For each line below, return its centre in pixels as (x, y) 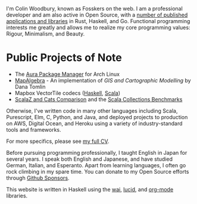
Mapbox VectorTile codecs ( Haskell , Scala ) (68, 93)
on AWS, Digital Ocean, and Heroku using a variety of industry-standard (94, 123)
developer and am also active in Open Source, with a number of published (97, 15)
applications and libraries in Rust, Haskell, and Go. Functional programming (98, 21)
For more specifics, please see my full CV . (58, 141)
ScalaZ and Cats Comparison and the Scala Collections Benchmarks (98, 99)
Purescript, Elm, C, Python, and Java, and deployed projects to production (97, 117)
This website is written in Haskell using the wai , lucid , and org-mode (90, 189)
